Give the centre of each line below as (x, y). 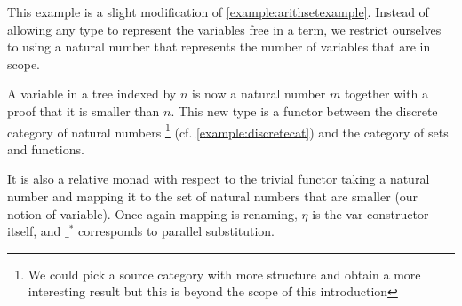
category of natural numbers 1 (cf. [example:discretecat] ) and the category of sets (228, 130)
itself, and (34, 231)
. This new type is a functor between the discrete (304, 110)
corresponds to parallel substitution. (177, 231)
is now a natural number (259, 94)
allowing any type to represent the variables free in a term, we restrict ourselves (224, 29)
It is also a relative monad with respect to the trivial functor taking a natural (219, 179)
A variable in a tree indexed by (92, 94)
